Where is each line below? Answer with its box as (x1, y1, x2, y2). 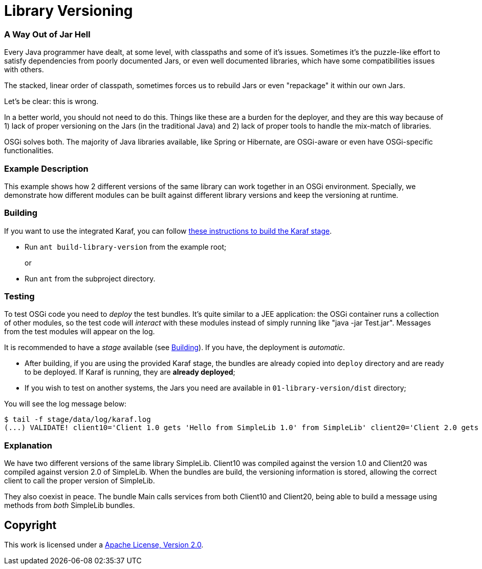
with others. (4, 65, 44, 74)
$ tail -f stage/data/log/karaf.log (4, 415, 151, 424)
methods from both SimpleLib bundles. (4, 501, 135, 510)
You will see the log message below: (4, 399, 127, 409)
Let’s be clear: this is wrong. (4, 97, 99, 106)
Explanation (4, 440, 52, 451)
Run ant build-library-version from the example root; (25, 242, 227, 251)
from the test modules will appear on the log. (4, 327, 155, 336)
